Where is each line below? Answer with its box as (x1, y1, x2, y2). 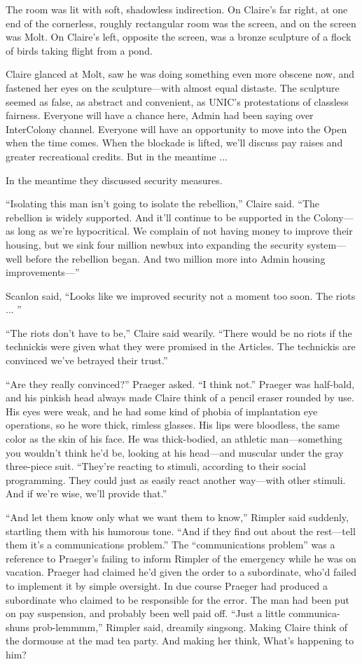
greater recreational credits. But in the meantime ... (6, 148, 228, 163)
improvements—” (6, 265, 80, 279)
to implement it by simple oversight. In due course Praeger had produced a (6, 578, 328, 593)
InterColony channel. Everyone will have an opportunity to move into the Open (6, 121, 347, 136)
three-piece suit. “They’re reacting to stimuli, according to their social (6, 459, 306, 473)
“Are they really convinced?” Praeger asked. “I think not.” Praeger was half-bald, (6, 376, 355, 391)
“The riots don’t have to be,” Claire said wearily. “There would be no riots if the (6, 325, 352, 340)
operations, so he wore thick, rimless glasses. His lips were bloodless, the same (6, 417, 340, 432)
